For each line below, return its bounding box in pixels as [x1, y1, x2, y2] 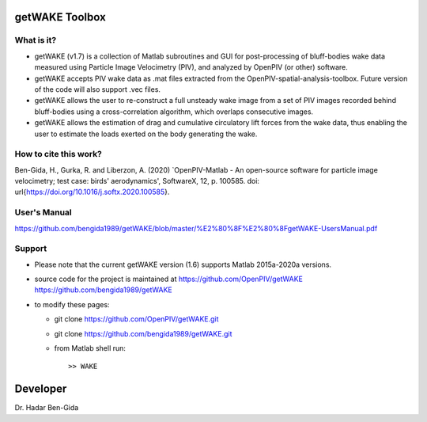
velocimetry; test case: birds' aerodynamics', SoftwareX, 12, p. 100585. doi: [14, 177, 260, 186]
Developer [14, 382, 67, 396]
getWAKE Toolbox [14, 10, 106, 24]
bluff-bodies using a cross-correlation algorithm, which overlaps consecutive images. [34, 107, 314, 116]
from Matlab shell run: [54, 344, 127, 353]
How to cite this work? [14, 149, 103, 160]
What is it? [14, 35, 57, 46]
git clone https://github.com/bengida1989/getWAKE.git [54, 329, 232, 338]
